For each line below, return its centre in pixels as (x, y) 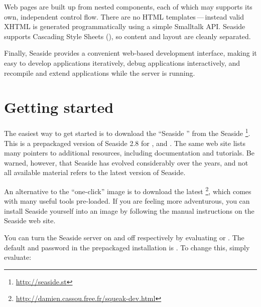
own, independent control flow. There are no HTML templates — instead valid (124, 16)
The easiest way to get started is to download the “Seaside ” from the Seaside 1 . (127, 132)
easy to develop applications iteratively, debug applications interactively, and (122, 62)
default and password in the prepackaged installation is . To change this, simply (127, 247)
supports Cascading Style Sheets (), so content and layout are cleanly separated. (127, 36)
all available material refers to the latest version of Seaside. (95, 172)
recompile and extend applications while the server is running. (100, 72)
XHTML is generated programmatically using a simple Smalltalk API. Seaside (125, 26)
